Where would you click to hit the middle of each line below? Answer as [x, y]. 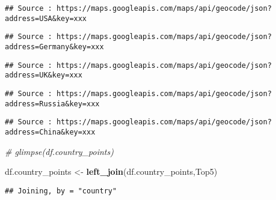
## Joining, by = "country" [61, 191]
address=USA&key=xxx [46, 18]
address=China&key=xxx [50, 132]
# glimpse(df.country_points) [59, 151]
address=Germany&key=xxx [54, 47]
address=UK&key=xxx [44, 75]
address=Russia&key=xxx [52, 104]
